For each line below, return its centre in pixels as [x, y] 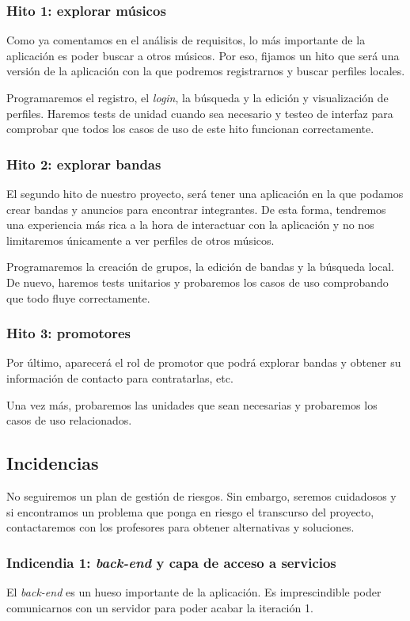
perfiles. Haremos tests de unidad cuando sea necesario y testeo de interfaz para [200, 113]
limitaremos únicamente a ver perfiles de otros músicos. [140, 240]
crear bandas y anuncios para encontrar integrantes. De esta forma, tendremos [196, 209]
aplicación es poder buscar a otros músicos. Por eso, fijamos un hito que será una [203, 55]
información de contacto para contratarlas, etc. [120, 377]
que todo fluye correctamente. [78, 297]
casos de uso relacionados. [69, 420]
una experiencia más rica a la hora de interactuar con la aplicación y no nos [190, 225]
